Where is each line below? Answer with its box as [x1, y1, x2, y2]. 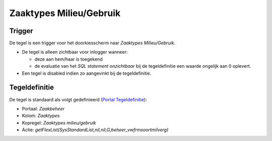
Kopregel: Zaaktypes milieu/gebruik [22, 119, 96, 125]
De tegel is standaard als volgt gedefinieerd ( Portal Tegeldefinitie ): [9, 96, 147, 102]
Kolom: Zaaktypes [22, 113, 60, 119]
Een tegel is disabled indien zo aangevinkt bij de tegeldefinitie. [22, 70, 151, 76]
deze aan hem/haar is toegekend [34, 56, 103, 62]
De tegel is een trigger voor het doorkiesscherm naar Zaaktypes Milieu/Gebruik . [9, 40, 176, 46]
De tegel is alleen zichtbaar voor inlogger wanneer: [22, 49, 128, 55]
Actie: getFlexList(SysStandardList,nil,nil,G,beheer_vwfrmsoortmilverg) [22, 127, 169, 133]
